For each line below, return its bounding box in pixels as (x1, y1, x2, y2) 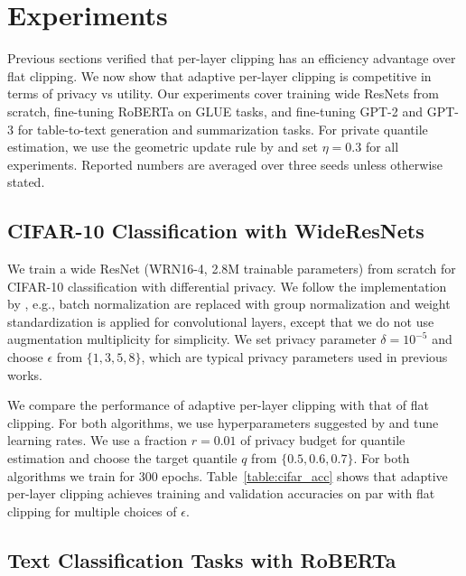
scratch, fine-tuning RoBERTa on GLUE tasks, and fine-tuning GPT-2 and (7, 101, 423, 120)
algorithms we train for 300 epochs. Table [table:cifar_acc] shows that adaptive (7, 466, 448, 485)
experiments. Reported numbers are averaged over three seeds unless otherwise (7, 154, 443, 173)
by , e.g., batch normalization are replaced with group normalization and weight (7, 294, 451, 313)
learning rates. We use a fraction (7, 431, 187, 450)
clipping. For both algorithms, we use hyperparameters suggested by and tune (7, 413, 439, 432)
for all (365, 137, 399, 156)
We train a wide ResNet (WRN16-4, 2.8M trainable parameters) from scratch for (7, 259, 456, 278)
